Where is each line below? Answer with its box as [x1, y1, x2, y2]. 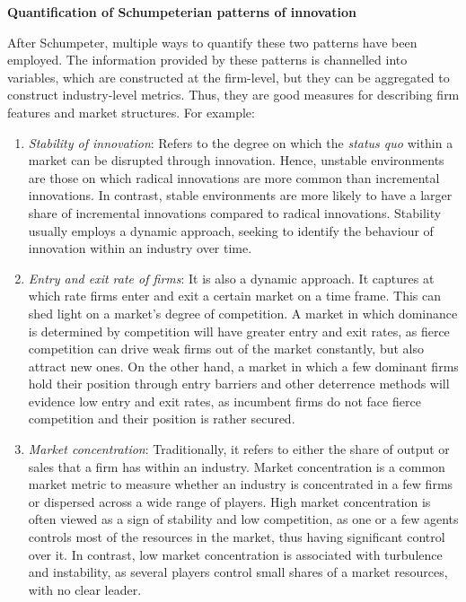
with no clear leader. [28, 580, 142, 598]
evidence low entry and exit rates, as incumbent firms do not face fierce [28, 391, 421, 410]
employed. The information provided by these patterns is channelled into [7, 50, 408, 69]
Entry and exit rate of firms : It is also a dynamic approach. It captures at [28, 268, 435, 287]
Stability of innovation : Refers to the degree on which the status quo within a [28, 133, 453, 152]
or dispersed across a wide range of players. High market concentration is [28, 492, 431, 510]
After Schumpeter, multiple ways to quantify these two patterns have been [7, 32, 418, 51]
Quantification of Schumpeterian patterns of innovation [7, 3, 356, 21]
